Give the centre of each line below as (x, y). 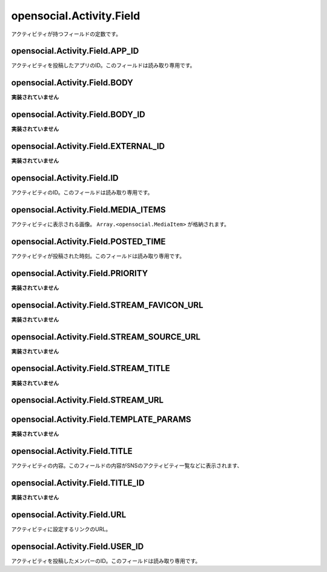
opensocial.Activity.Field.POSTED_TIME (88, 241)
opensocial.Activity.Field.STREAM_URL (87, 400)
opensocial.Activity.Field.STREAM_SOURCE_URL (106, 337)
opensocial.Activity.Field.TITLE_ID (78, 483)
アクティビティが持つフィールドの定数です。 (66, 34)
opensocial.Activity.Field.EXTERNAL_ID (88, 146)
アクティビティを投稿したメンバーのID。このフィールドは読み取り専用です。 (106, 561)
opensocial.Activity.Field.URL (69, 515)
